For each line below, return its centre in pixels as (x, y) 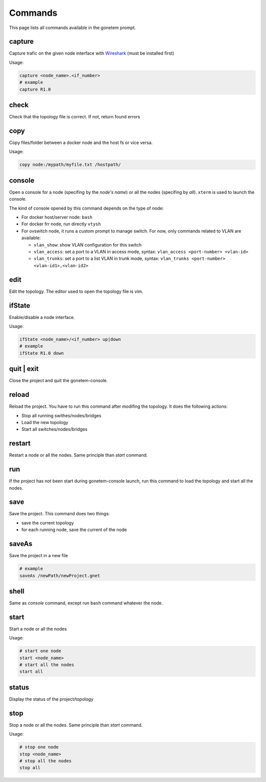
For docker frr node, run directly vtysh (61, 224)
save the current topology (48, 523)
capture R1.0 (35, 89)
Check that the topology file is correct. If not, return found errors (75, 117)
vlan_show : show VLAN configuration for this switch (88, 245)
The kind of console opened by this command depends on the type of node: (86, 208)
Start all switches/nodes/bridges (54, 429)
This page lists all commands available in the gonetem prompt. (73, 28)
